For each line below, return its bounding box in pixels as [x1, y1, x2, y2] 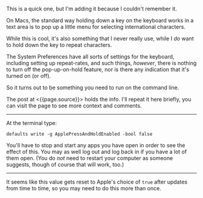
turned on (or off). [6, 72, 51, 79]
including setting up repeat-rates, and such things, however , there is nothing [6, 60, 197, 66]
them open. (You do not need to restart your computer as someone [6, 155, 173, 162]
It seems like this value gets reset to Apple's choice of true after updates [6, 178, 188, 185]
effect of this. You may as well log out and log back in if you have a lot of [6, 148, 187, 155]
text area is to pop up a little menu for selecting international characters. [6, 24, 186, 30]
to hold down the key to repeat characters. [6, 42, 112, 48]
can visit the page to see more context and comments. [6, 102, 142, 109]
